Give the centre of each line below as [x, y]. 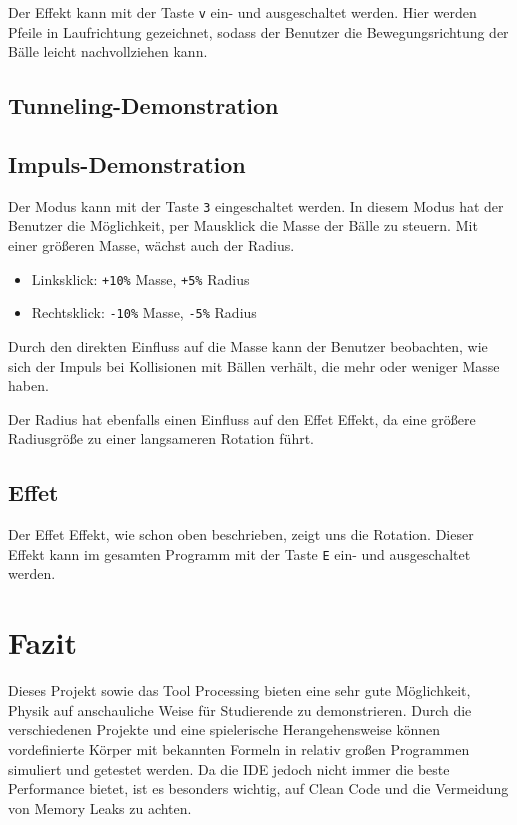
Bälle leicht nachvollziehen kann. [108, 51]
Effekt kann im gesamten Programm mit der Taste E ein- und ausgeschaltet [239, 553]
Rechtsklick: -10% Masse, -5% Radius [144, 312]
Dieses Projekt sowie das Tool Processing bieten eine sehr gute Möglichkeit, [239, 690]
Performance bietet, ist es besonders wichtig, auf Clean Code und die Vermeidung [258, 788]
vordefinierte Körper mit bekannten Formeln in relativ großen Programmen [239, 748]
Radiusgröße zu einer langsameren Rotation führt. [161, 438]
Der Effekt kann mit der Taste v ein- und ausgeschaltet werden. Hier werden [242, 12]
